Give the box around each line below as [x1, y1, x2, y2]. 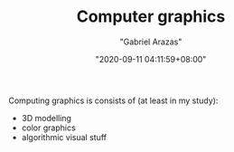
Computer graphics [76, 6, 226, 27]
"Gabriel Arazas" [119, 36, 183, 47]
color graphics [21, 122, 76, 133]
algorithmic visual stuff [21, 131, 108, 142]
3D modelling [21, 112, 71, 123]
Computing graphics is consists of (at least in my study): [8, 95, 219, 106]
